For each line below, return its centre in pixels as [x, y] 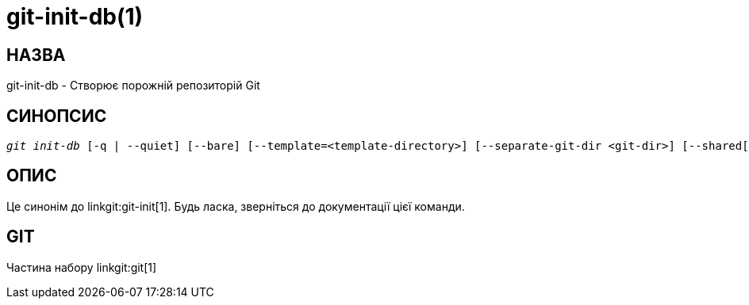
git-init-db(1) [75, 17]
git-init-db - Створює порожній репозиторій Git [133, 86]
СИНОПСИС [57, 116]
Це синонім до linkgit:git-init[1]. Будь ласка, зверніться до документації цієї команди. [236, 206]
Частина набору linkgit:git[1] [82, 267]
